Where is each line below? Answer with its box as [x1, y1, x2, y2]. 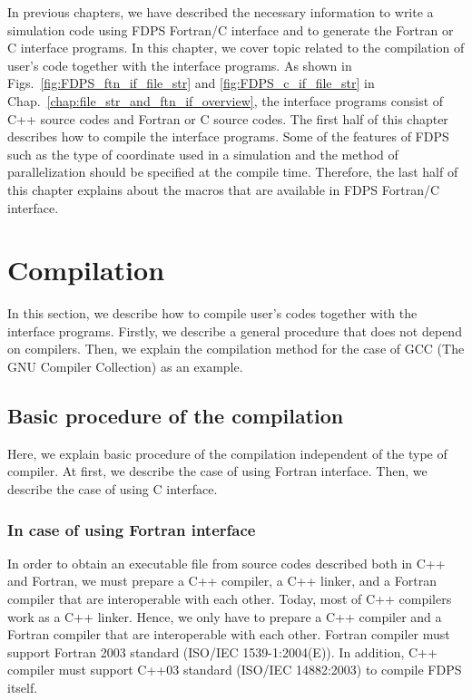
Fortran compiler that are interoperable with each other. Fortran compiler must [7, 625, 450, 644]
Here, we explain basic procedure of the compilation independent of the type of [7, 443, 447, 462]
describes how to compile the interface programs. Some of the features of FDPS [7, 127, 449, 146]
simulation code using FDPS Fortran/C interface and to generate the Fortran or [7, 20, 454, 39]
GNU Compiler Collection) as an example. [7, 357, 243, 376]
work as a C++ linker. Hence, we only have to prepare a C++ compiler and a [7, 607, 442, 626]
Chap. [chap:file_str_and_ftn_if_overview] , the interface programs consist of [7, 91, 444, 110]
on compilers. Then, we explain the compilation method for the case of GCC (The [7, 339, 465, 358]
